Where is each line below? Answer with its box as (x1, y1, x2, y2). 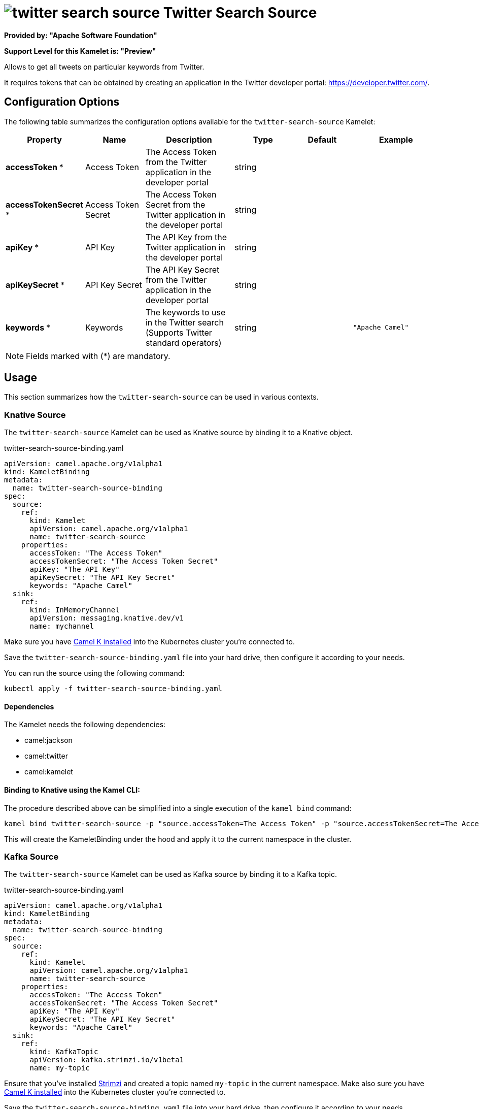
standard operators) (145, 337, 222, 348)
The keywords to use (145, 307, 226, 317)
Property (27, 134, 62, 145)
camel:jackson (24, 736, 73, 745)
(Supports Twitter (145, 327, 212, 338)
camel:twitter (24, 752, 68, 761)
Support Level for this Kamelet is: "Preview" (4, 46, 156, 55)
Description (166, 134, 212, 145)
